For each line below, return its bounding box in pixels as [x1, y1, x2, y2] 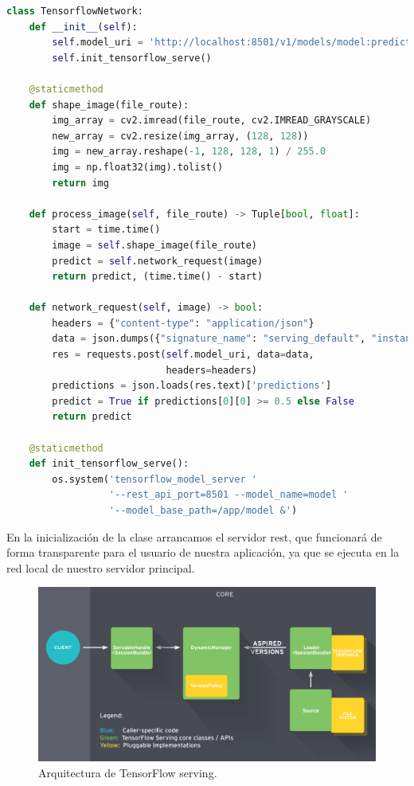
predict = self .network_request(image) [52, 255, 264, 267]
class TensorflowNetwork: [6, 6, 143, 17]
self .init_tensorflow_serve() [52, 52, 212, 64]
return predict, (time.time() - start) [52, 271, 264, 283]
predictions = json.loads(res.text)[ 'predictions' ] [52, 380, 332, 392]
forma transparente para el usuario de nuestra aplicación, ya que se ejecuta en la [6, 544, 400, 561]
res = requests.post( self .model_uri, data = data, [52, 349, 314, 361]
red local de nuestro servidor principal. [6, 559, 195, 576]
